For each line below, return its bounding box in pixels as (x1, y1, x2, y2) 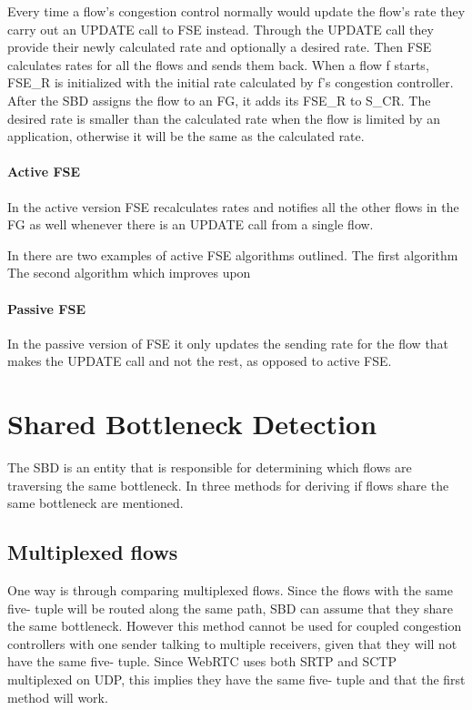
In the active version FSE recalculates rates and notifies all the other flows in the (7, 197, 459, 216)
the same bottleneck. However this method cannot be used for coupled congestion (7, 616, 462, 635)
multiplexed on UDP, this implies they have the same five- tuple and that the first (7, 669, 466, 688)
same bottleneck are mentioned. (7, 493, 184, 512)
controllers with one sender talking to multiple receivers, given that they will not (7, 634, 457, 653)
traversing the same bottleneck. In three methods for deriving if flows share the (7, 475, 449, 494)
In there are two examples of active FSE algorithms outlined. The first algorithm (7, 245, 458, 264)
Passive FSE (7, 299, 86, 318)
